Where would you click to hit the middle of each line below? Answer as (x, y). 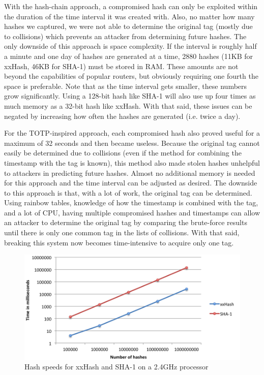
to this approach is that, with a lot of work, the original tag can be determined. (128, 192)
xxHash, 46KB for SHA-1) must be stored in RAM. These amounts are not (121, 66)
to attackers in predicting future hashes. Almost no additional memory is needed (130, 173)
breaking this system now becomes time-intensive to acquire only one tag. (119, 242)
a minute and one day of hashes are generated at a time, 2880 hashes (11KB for (129, 56)
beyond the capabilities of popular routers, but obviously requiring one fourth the (131, 76)
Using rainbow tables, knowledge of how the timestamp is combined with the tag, (131, 202)
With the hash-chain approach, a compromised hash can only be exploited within (131, 6)
